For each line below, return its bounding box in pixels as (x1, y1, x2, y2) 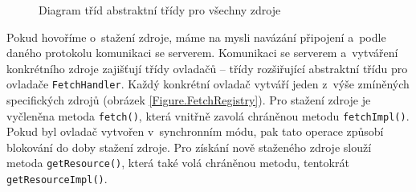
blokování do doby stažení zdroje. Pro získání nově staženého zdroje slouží (6, 138, 372, 155)
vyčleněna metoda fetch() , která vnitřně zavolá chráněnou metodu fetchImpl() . (6, 107, 410, 124)
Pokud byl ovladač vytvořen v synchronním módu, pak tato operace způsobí (6, 123, 384, 140)
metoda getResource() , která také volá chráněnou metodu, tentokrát (6, 154, 349, 171)
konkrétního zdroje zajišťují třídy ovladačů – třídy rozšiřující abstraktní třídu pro (6, 59, 408, 76)
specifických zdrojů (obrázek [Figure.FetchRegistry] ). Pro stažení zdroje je (6, 92, 371, 108)
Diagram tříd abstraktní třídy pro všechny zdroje (39, 2, 281, 18)
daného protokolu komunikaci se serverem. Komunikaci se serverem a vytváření (6, 44, 398, 61)
